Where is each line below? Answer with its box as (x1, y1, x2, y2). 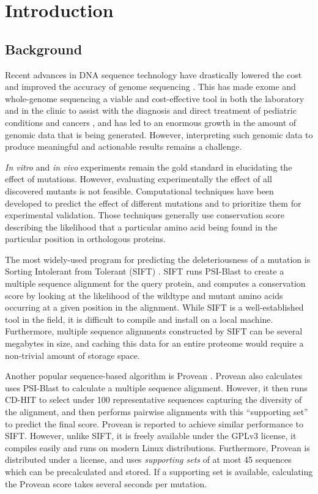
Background (5, 39, 83, 58)
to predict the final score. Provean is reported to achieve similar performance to (5, 417, 303, 430)
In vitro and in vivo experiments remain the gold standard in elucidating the (5, 160, 292, 173)
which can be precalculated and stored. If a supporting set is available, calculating (5, 465, 313, 477)
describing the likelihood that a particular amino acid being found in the (5, 220, 278, 233)
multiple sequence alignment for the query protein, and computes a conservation (5, 277, 306, 290)
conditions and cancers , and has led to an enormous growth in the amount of (5, 116, 297, 128)
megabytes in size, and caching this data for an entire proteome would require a (5, 337, 304, 350)
